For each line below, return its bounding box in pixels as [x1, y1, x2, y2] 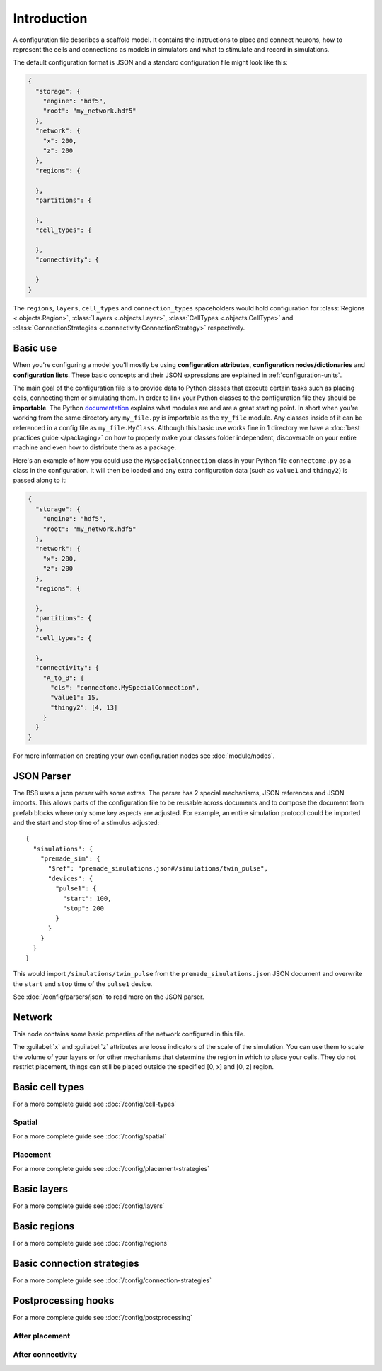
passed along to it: [13, 476, 67, 485]
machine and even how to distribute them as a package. [13, 443, 177, 452]
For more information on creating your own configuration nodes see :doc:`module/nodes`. [13, 751, 275, 760]
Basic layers [13, 1183, 69, 1195]
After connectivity [13, 1350, 78, 1360]
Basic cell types [13, 1081, 85, 1093]
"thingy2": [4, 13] [50, 703, 118, 712]
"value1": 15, [50, 693, 99, 702]
